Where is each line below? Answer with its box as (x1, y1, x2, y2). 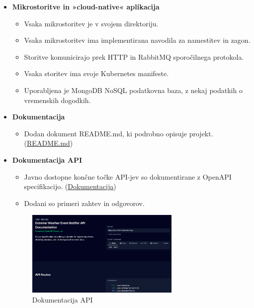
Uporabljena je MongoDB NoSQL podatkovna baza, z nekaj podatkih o (24, 85, 243, 95)
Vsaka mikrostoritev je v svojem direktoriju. (24, 18, 159, 28)
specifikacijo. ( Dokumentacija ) (24, 181, 116, 192)
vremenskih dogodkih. (24, 95, 91, 105)
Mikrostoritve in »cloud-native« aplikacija (12, 1, 160, 11)
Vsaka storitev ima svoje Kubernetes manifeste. (24, 68, 169, 79)
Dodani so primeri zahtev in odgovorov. (24, 198, 145, 208)
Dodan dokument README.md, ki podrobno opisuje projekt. (24, 128, 213, 138)
